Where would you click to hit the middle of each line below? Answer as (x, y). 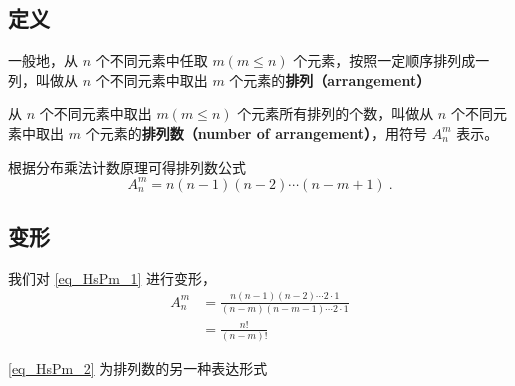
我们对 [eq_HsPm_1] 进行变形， (112, 277)
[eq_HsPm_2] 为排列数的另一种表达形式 (138, 367)
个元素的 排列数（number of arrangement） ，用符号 (256, 132)
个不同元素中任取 (151, 60)
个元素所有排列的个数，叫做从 (335, 113)
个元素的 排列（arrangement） (330, 79)
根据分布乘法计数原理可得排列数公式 (127, 166)
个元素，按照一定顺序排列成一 (391, 60)
